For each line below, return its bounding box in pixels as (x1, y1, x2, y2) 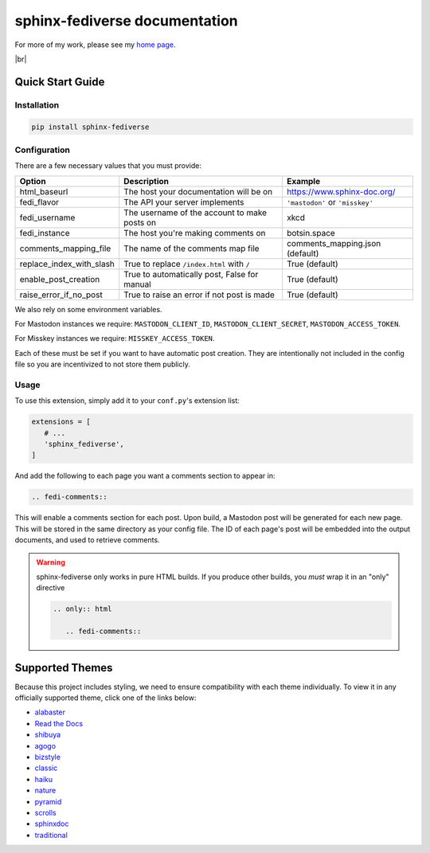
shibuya (34, 730, 61, 740)
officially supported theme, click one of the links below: (14, 693, 197, 702)
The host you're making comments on (123, 227, 266, 238)
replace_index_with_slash (19, 258, 115, 269)
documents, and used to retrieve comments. (14, 535, 160, 545)
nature (34, 785, 57, 796)
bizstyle (34, 753, 61, 761)
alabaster (34, 707, 65, 717)
